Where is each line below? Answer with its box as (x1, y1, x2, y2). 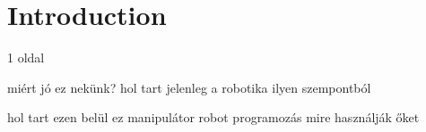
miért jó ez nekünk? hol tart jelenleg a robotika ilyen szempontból (7, 78, 371, 96)
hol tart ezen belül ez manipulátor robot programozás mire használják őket (7, 108, 420, 127)
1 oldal (7, 48, 45, 67)
